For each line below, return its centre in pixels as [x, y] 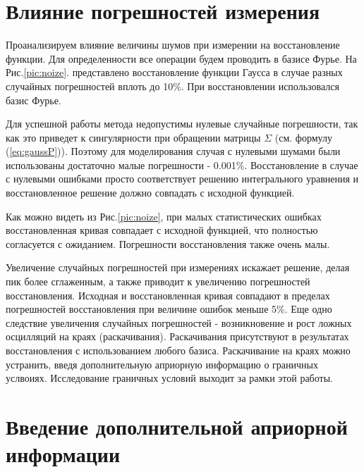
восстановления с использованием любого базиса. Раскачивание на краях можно [178, 350]
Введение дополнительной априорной [177, 426]
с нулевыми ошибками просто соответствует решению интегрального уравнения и [182, 179]
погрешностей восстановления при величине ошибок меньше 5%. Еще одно [169, 309]
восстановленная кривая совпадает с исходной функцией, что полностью [162, 230]
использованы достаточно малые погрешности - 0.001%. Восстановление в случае [182, 164]
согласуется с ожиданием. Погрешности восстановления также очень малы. [168, 243]
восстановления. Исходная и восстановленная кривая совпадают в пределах [168, 295]
